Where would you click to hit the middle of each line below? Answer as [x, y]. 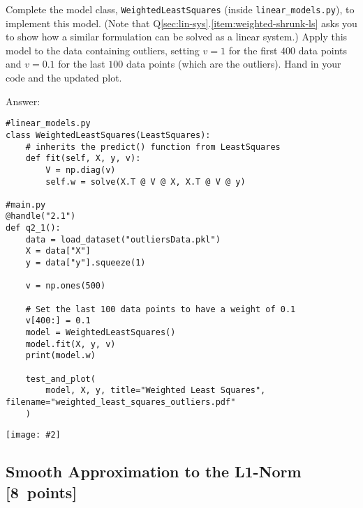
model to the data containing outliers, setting [103, 50]
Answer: [23, 101]
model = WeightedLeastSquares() [101, 333]
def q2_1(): [33, 228]
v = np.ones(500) [66, 286]
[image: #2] [33, 435]
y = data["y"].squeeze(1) [86, 263]
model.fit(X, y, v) [71, 344]
